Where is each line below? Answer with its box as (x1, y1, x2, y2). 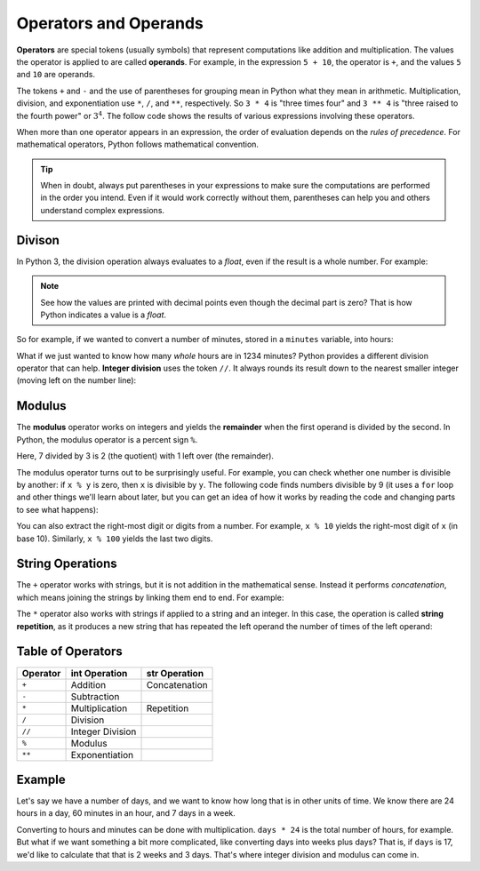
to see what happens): (16, 504, 99, 515)
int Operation (70, 667, 128, 679)
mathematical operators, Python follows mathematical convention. (16, 139, 260, 150)
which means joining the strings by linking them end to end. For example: (16, 592, 284, 603)
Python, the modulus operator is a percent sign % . (16, 434, 198, 444)
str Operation (146, 667, 204, 679)
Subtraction (70, 690, 120, 702)
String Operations (16, 556, 117, 571)
